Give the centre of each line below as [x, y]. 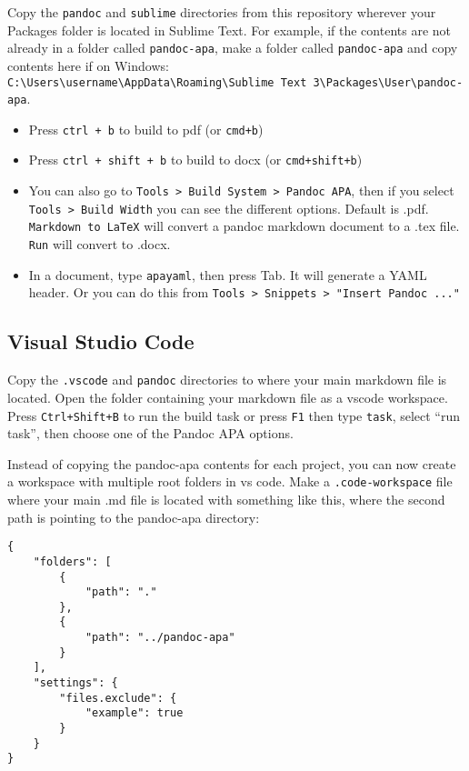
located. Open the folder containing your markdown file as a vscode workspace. [228, 397]
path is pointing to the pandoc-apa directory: [134, 517]
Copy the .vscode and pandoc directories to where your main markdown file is [227, 380]
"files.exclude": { [118, 698]
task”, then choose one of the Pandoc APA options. [150, 433]
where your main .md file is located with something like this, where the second [226, 500]
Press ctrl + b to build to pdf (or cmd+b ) [146, 129]
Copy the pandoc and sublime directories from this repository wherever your [222, 12]
